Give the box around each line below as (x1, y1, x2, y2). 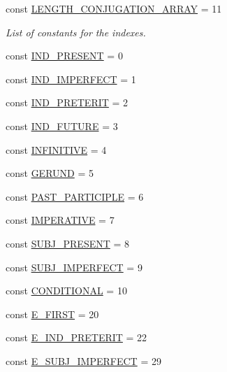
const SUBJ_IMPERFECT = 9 (6, 259, 142, 274)
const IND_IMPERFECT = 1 (6, 71, 136, 86)
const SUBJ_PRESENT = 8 (6, 236, 130, 250)
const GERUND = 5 (6, 166, 94, 180)
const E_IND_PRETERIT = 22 (6, 330, 147, 345)
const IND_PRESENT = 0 (6, 48, 123, 63)
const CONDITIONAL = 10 (6, 283, 127, 298)
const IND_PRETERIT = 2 (6, 95, 129, 110)
